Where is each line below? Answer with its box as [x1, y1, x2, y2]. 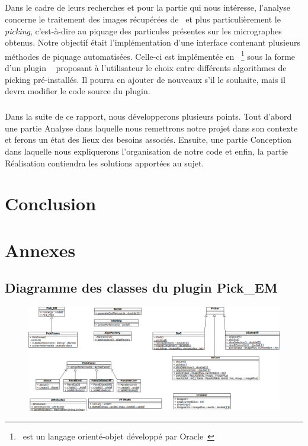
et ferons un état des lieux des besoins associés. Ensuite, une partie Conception [5, 133, 291, 146]
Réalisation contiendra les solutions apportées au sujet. [5, 156, 204, 169]
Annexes [5, 238, 76, 262]
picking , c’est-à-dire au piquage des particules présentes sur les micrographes [5, 24, 282, 37]
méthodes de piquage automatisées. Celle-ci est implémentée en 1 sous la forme [5, 48, 296, 62]
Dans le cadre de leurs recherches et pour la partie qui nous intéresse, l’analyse [5, 1, 291, 14]
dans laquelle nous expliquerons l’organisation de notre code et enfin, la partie [5, 145, 288, 157]
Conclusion [5, 191, 97, 216]
